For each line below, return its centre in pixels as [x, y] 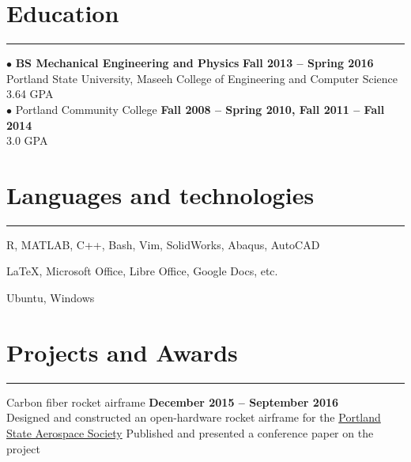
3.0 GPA [27, 140]
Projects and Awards [122, 352]
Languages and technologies [160, 194]
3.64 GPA [30, 94]
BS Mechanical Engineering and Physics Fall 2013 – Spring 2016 [194, 63]
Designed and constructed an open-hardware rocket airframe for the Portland [194, 417]
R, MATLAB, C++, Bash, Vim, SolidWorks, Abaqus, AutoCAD [163, 244]
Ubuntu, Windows [51, 297]
